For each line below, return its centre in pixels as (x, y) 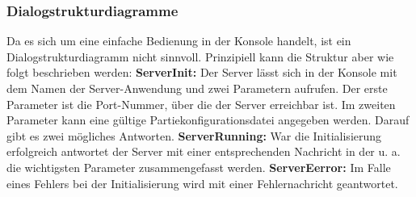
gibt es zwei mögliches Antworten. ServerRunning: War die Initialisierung (194, 135)
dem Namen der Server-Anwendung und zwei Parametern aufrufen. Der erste (197, 88)
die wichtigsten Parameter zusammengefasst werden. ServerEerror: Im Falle (199, 167)
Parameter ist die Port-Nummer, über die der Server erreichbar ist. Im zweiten (201, 104)
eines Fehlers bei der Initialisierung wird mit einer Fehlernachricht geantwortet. (202, 183)
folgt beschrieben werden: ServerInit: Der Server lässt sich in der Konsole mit (202, 72)
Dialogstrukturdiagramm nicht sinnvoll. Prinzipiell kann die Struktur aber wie (200, 56)
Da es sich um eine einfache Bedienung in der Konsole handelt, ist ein (179, 41)
